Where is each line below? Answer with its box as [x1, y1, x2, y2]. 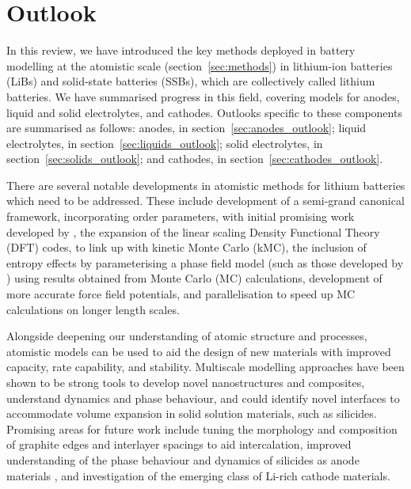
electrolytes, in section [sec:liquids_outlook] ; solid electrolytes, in [6, 135, 323, 151]
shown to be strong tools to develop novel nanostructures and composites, [6, 374, 365, 390]
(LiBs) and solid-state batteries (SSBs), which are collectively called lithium [6, 73, 375, 89]
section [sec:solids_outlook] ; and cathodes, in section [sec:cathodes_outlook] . [6, 150, 383, 167]
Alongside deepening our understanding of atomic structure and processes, [6, 328, 367, 344]
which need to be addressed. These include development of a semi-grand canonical [6, 192, 405, 209]
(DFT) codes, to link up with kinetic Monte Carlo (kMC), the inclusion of [6, 239, 367, 256]
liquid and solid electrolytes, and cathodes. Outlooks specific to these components [6, 104, 402, 120]
